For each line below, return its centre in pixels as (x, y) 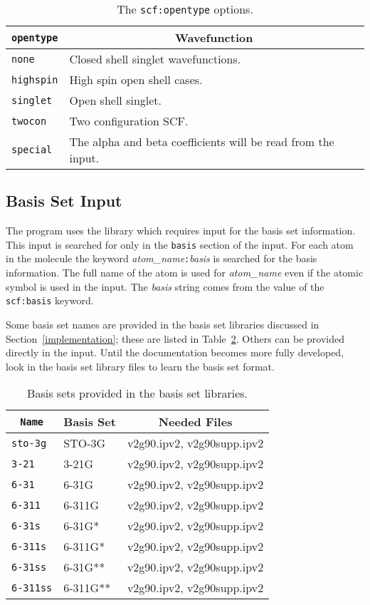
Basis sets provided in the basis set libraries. (138, 393)
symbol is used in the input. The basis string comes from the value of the (165, 286)
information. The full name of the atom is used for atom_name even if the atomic (185, 273)
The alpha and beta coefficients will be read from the (202, 141)
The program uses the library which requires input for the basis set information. (181, 231)
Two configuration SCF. (129, 121)
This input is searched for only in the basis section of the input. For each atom (180, 244)
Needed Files (195, 422)
